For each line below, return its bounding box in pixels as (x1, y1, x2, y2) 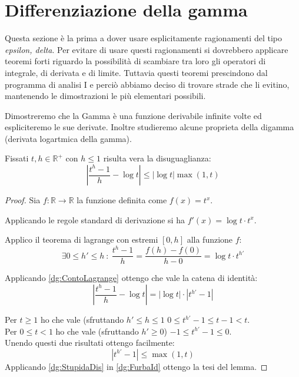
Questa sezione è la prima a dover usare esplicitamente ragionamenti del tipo (5, 32, 282, 44)
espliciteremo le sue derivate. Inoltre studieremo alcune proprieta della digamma (5, 121, 294, 133)
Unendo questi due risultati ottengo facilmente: (5, 336, 175, 349)
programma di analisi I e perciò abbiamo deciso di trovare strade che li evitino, (5, 78, 290, 90)
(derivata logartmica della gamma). (5, 132, 132, 144)
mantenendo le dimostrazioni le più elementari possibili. (5, 90, 206, 102)
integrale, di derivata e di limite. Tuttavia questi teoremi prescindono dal (5, 66, 268, 78)
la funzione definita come (77, 194, 167, 206)
